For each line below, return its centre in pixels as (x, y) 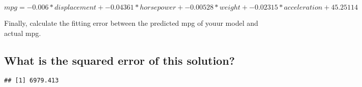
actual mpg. (23, 33)
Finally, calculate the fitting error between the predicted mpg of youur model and (131, 23)
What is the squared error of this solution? (119, 60)
